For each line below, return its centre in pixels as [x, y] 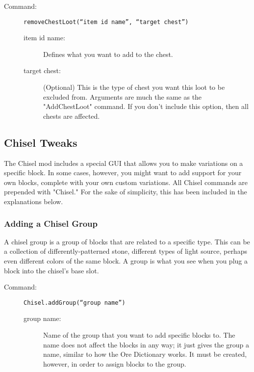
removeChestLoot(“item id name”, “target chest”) [106, 22]
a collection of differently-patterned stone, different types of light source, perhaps [126, 251]
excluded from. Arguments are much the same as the [123, 96]
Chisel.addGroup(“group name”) [75, 303]
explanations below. [34, 201]
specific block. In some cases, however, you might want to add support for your [123, 173]
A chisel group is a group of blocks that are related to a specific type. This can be [127, 241]
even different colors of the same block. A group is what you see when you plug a [126, 260]
